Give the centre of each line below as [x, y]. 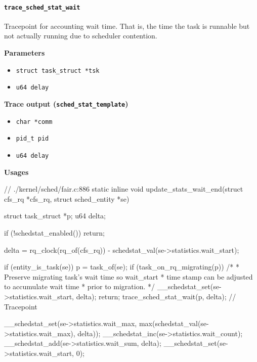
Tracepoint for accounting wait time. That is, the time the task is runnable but [127, 26]
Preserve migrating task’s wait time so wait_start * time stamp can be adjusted [128, 276]
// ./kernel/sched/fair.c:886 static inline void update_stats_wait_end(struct [124, 189]
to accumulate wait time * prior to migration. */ [79, 286]
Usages [16, 172]
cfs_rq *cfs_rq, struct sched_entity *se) [67, 198]
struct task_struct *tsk [58, 71]
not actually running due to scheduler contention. [81, 36]
